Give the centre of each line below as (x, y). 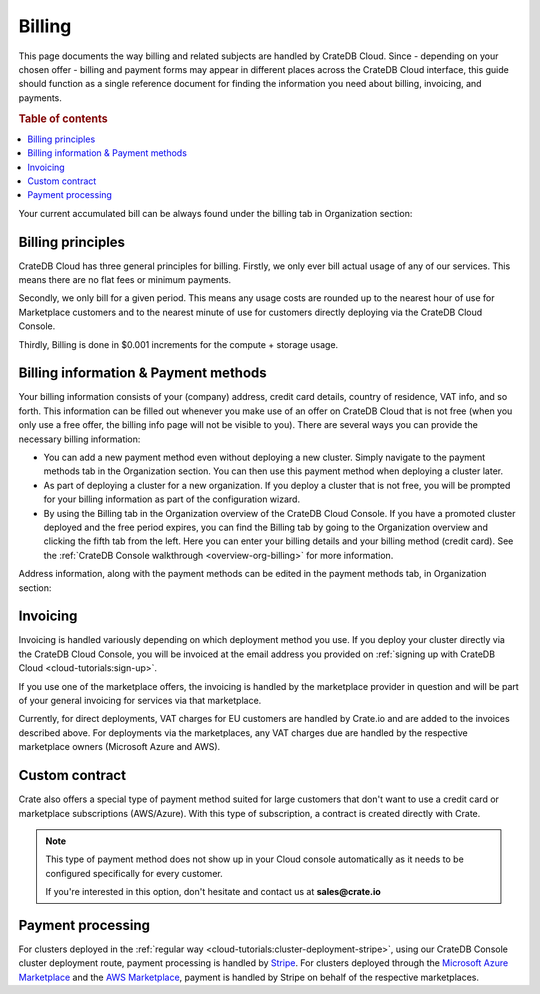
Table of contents (63, 118)
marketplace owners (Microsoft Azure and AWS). (119, 747)
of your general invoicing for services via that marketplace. (140, 701)
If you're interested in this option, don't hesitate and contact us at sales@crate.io (213, 892)
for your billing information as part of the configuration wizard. (171, 499)
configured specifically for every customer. (134, 873)
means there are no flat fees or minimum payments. (125, 280)
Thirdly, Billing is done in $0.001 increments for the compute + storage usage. (178, 344)
